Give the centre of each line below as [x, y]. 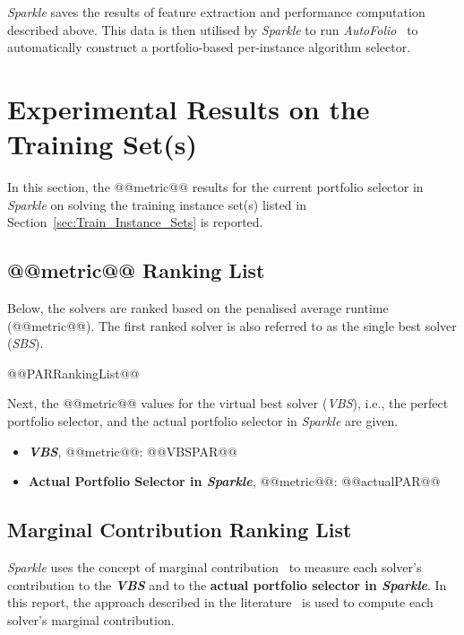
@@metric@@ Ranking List [136, 270]
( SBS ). [26, 343]
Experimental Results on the [189, 108]
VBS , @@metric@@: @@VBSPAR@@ [133, 451]
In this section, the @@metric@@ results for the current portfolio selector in [215, 187]
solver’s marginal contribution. [91, 619]
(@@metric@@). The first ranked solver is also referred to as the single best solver [232, 325]
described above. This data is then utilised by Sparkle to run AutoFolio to [213, 29]
